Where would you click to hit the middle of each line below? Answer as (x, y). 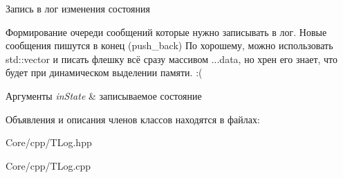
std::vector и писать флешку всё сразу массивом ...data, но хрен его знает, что (172, 59)
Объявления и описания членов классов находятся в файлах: (133, 119)
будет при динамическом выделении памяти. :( (104, 72)
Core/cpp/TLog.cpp (48, 165)
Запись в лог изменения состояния (78, 8)
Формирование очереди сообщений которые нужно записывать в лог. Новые (166, 32)
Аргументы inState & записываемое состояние (104, 95)
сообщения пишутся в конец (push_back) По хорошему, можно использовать (169, 45)
